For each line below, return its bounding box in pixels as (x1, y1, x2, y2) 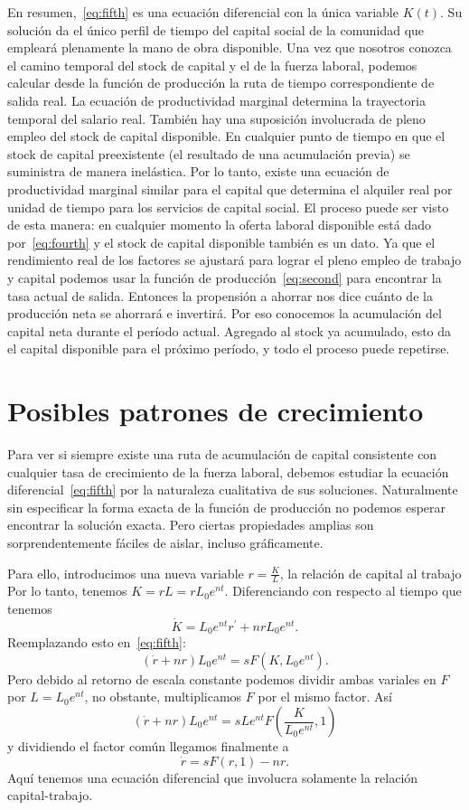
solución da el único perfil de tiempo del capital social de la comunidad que (7, 20, 425, 39)
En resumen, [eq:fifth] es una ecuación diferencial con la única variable (7, 3, 399, 21)
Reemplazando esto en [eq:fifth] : (7, 633, 186, 652)
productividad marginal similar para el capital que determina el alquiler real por (7, 179, 453, 198)
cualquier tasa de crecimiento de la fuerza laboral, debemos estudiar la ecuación (7, 462, 449, 481)
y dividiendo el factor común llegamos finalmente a (7, 737, 289, 756)
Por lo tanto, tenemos (7, 581, 127, 600)
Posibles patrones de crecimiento (7, 392, 424, 429)
